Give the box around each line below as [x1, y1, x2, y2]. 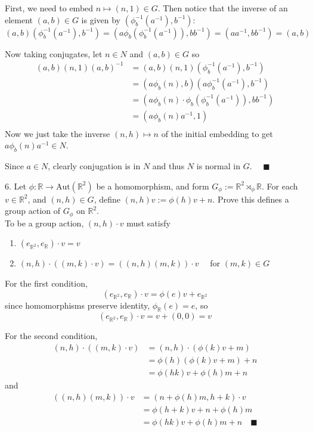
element [5, 13, 33, 26]
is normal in [196, 160, 240, 172]
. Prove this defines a [212, 192, 289, 205]
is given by [81, 13, 121, 26]
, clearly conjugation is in [48, 160, 141, 172]
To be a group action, [5, 216, 84, 229]
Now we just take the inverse [5, 127, 110, 139]
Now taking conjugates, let [5, 47, 103, 60]
